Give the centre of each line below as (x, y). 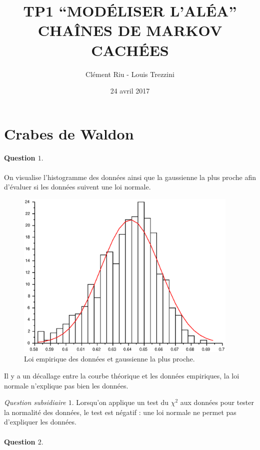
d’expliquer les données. (40, 422)
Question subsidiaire (35, 402)
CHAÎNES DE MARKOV (130, 30)
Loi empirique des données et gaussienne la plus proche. (109, 359)
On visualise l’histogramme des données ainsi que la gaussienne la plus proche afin (130, 177)
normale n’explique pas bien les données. (66, 385)
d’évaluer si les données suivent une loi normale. (77, 187)
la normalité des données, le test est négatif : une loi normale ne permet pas (120, 412)
